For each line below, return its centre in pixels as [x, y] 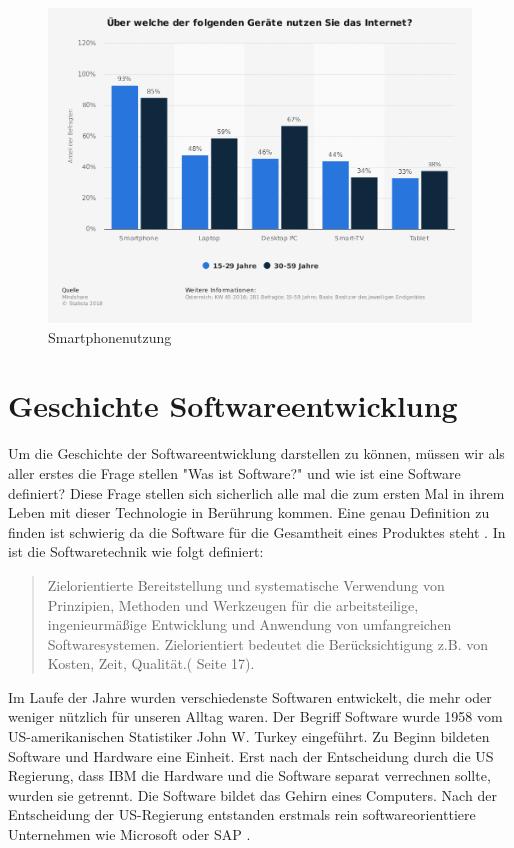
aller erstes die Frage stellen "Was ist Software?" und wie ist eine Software [234, 472]
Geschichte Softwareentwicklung [233, 405]
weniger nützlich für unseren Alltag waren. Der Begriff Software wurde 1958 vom [255, 716]
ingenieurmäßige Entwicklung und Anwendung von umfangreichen [249, 624]
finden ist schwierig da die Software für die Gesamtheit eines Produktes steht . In [257, 531]
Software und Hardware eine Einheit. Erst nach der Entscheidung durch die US [251, 755]
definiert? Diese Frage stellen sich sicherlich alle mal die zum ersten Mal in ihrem [256, 492]
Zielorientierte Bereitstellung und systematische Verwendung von [246, 584]
